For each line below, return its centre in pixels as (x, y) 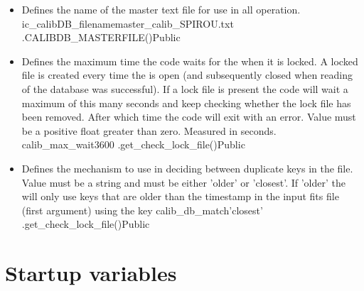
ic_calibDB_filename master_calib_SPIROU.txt (128, 23)
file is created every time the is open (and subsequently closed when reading (187, 75)
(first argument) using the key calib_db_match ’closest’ (142, 210)
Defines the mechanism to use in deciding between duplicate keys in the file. (187, 168)
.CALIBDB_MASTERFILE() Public (101, 37)
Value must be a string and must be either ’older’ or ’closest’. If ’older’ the (183, 182)
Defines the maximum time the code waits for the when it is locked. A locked (190, 61)
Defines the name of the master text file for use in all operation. (161, 9)
